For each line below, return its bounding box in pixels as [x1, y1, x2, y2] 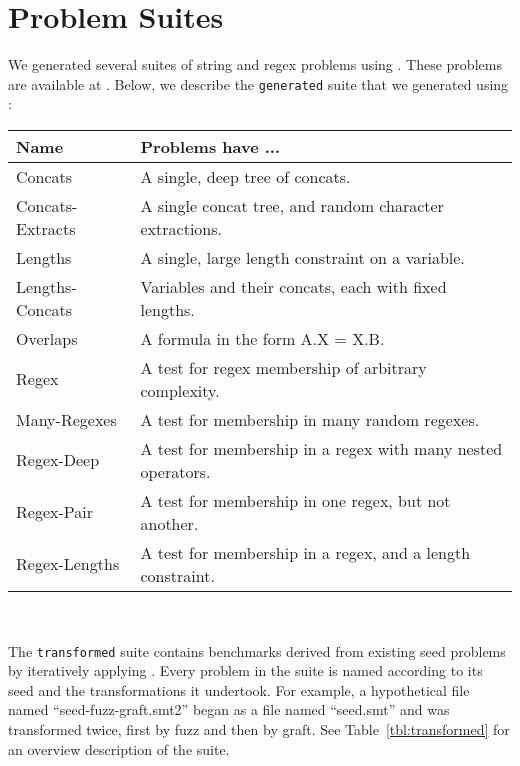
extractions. [140, 216, 222, 240]
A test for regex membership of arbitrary [140, 355, 427, 379]
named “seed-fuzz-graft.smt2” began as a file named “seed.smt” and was [8, 699, 450, 720]
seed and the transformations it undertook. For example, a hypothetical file [8, 679, 470, 700]
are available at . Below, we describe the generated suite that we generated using [8, 73, 509, 94]
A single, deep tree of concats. [140, 164, 351, 188]
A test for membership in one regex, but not [140, 488, 451, 512]
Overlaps [16, 326, 78, 350]
